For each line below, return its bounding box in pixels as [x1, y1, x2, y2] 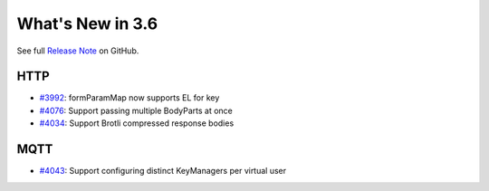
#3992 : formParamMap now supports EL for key [39, 92, 220, 103]
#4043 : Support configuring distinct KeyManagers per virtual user [39, 166, 287, 177]
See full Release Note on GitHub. [16, 45, 139, 56]
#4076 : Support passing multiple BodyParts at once [39, 105, 233, 116]
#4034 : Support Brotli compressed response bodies [39, 118, 235, 129]
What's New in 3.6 [16, 14, 158, 33]
